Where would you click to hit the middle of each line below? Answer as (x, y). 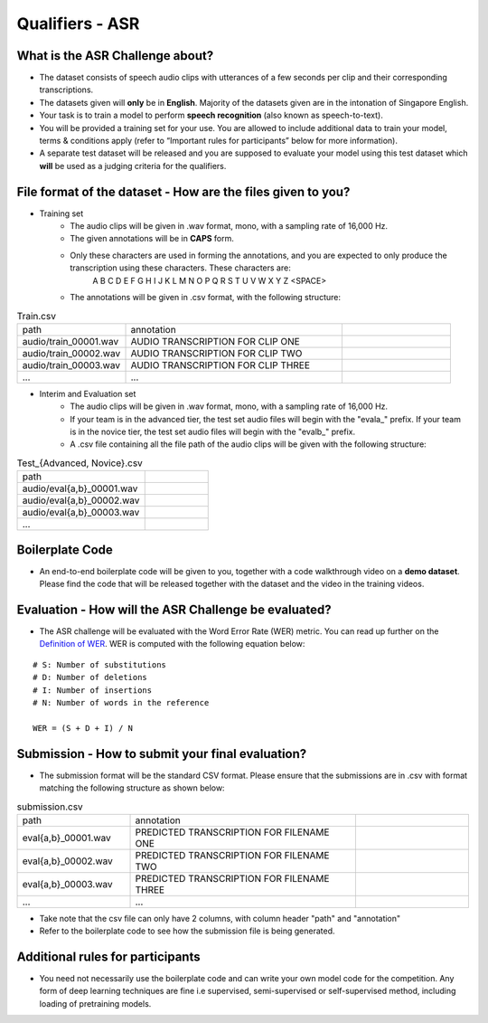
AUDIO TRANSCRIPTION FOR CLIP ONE (215, 341)
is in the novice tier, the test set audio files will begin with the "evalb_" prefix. (213, 431)
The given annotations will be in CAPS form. (152, 239)
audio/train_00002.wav (71, 353)
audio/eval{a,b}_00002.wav (81, 500)
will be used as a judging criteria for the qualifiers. (133, 166)
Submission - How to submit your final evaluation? (162, 754)
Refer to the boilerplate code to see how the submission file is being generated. (187, 931)
